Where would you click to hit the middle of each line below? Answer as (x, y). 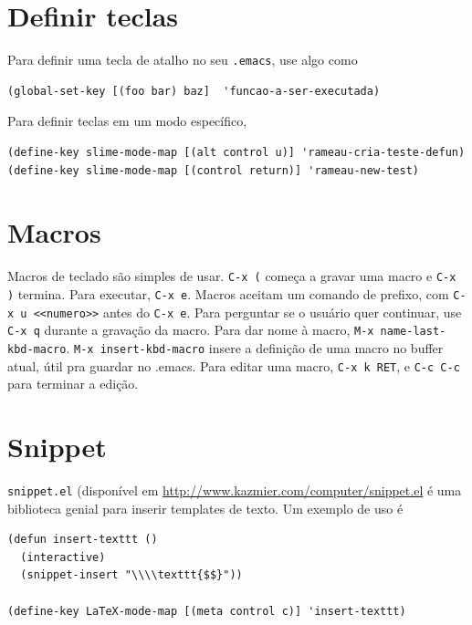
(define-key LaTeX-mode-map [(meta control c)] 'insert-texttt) (207, 611)
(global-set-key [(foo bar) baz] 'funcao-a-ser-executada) (194, 91)
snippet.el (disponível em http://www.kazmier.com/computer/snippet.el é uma (235, 490)
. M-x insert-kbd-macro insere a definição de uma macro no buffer (255, 347)
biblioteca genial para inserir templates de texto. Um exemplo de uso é (205, 508)
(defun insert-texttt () (83, 540)
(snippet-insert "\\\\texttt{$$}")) (131, 575)
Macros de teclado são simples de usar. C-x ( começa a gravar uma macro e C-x (232, 276)
